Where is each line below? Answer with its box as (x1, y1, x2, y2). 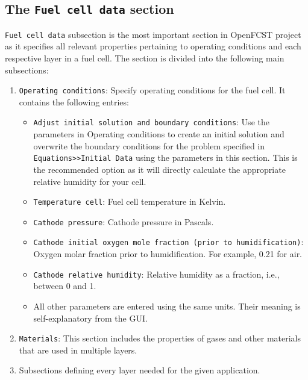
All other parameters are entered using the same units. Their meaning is (33, 299, 301, 312)
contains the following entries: (19, 95, 129, 108)
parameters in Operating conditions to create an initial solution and (33, 128, 284, 140)
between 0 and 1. (33, 279, 96, 292)
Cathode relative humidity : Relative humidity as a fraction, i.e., (33, 267, 280, 280)
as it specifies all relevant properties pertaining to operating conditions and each (5, 40, 301, 52)
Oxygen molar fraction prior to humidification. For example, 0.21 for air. (33, 248, 303, 260)
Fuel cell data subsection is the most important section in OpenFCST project (5, 28, 301, 40)
